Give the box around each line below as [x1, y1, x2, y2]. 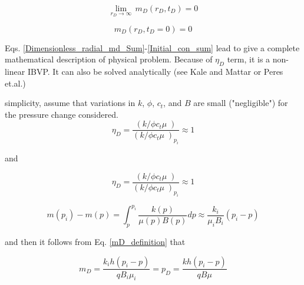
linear [5, 65, 25, 78]
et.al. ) [5, 77, 26, 89]
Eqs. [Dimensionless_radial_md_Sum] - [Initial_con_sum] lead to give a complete [5, 41, 300, 54]
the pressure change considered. [5, 108, 118, 120]
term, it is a [227, 53, 270, 65]
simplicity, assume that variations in [5, 97, 136, 109]
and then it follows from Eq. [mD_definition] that [5, 235, 186, 247]
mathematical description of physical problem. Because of [5, 53, 213, 65]
